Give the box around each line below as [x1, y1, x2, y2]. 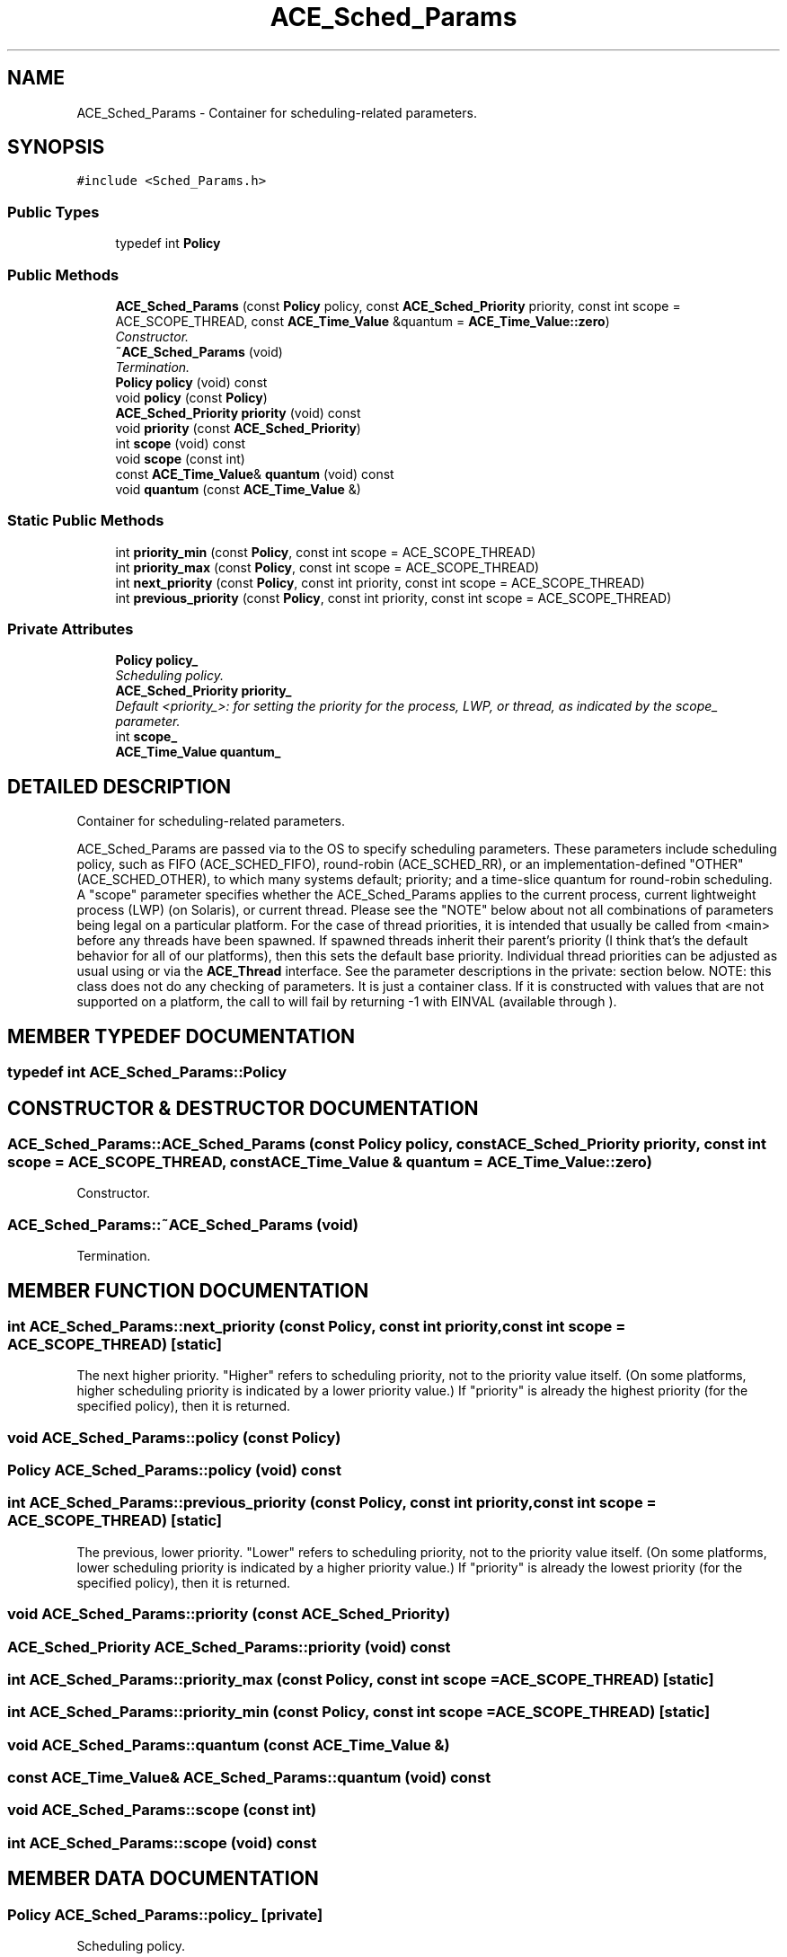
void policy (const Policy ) [115, 389, 268, 405]
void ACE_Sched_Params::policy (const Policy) [7, 1428, 341, 1447]
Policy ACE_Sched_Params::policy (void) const [7, 1461, 341, 1480]
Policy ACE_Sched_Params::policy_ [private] [7, 1905, 323, 1924]
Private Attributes [7, 620, 134, 639]
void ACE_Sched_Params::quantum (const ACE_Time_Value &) [7, 1735, 450, 1754]
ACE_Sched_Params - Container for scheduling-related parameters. [76, 104, 477, 120]
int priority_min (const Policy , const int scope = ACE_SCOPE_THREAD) [115, 544, 536, 560]
